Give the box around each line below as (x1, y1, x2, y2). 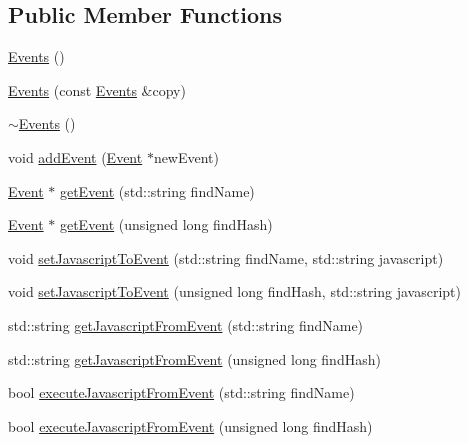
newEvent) (153, 146, 220, 167)
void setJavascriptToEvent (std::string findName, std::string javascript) (8, 247, 444, 268)
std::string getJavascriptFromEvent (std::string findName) (8, 314, 364, 335)
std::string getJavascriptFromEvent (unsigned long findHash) (8, 348, 381, 369)
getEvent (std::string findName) (59, 180, 255, 201)
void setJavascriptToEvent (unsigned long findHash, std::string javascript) (8, 281, 461, 302)
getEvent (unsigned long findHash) (59, 214, 273, 235)
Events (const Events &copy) (8, 79, 186, 100)
